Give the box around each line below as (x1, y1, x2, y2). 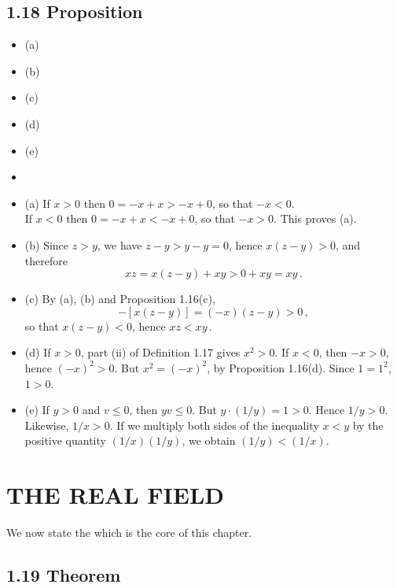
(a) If (24, 194, 50, 211)
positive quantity (24, 432, 106, 449)
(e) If (24, 401, 50, 418)
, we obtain (182, 432, 236, 449)
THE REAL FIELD (6, 479, 224, 511)
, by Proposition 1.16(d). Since (207, 359, 355, 375)
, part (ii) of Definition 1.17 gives (80, 344, 241, 361)
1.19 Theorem (6, 563, 121, 586)
